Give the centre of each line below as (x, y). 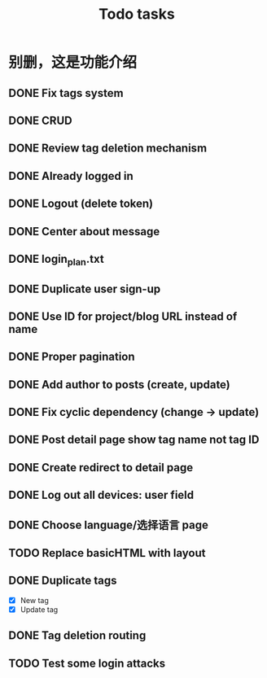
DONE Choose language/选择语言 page (109, 525)
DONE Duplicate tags (63, 581)
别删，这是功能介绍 (73, 63)
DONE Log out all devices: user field (101, 495)
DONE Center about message (84, 232)
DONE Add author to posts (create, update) (119, 385)
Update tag (39, 609)
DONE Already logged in (71, 176)
